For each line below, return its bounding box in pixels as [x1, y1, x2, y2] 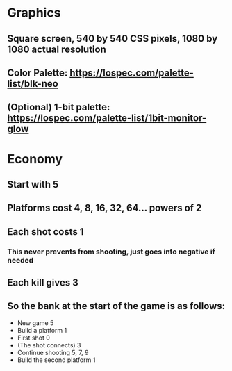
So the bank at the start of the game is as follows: [7, 300, 226, 312]
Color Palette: [7, 67, 68, 79]
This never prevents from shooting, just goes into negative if [7, 247, 215, 256]
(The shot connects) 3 [17, 340, 81, 349]
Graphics [7, 5, 61, 21]
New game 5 [17, 318, 54, 327]
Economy [7, 151, 63, 167]
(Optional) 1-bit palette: [7, 101, 110, 113]
